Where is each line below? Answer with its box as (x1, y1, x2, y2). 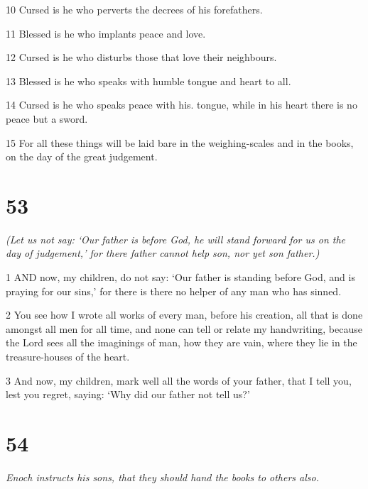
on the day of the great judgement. (6, 149, 158, 164)
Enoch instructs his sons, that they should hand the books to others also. (6, 469, 320, 484)
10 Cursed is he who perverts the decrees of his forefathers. (6, 2, 263, 16)
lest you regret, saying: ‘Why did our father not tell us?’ (6, 387, 250, 402)
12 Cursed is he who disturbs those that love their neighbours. (6, 50, 277, 65)
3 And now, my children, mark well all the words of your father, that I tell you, (6, 373, 352, 388)
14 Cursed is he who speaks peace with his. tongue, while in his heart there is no (6, 97, 357, 112)
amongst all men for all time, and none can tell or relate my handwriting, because (6, 321, 362, 336)
